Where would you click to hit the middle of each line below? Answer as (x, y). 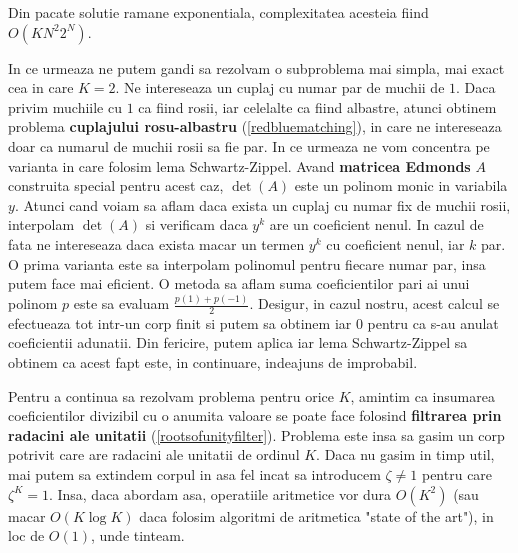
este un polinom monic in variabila (401, 185)
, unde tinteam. (137, 535)
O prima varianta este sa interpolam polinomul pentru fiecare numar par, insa (247, 263)
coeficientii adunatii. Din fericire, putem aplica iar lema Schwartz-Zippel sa (238, 342)
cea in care (41, 87)
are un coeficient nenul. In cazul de (376, 224)
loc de (26, 535)
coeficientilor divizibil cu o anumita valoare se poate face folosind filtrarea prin (255, 415)
